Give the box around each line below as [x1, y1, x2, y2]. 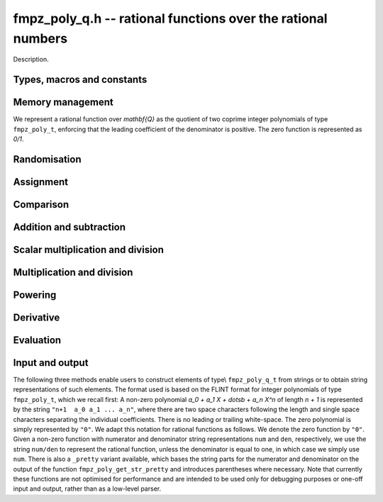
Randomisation [13, 153, 82, 165]
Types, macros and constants [13, 74, 148, 86]
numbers [13, 30, 67, 46]
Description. [13, 55, 49, 64]
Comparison [13, 199, 70, 211]
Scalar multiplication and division [13, 243, 165, 255]
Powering [13, 289, 57, 301]
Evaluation [13, 334, 62, 346]
